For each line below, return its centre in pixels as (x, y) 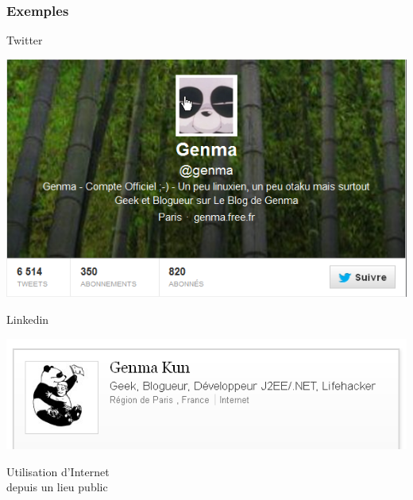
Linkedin (28, 319)
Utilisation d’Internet (58, 471)
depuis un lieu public (57, 487)
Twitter (25, 40)
